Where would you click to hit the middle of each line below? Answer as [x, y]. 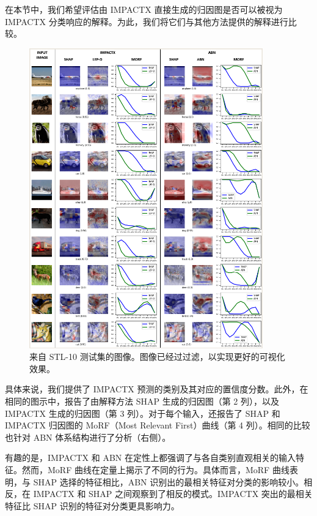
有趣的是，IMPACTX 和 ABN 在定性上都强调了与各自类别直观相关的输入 [150, 458]
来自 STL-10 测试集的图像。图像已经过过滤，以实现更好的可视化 [157, 357]
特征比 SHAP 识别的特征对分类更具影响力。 [92, 505]
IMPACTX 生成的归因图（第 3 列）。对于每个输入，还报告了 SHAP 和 [143, 413]
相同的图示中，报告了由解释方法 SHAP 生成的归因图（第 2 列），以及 [142, 401]
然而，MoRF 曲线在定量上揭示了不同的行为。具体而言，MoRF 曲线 [155, 469]
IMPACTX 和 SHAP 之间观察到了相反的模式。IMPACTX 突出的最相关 [173, 494]
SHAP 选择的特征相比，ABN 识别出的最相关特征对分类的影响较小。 [169, 481]
